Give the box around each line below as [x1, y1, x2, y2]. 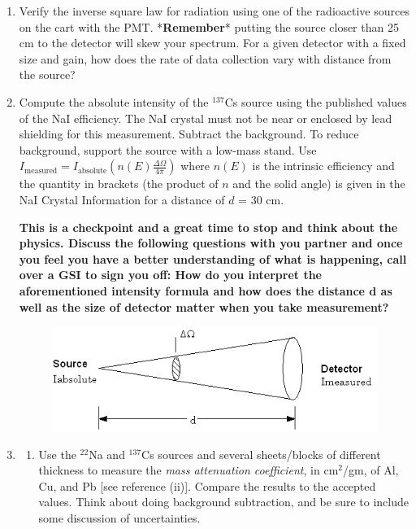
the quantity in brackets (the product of [19, 175, 219, 192]
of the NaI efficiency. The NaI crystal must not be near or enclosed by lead [19, 109, 392, 126]
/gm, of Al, [343, 461, 399, 479]
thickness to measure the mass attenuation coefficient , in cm [38, 461, 339, 479]
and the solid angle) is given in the [232, 175, 405, 192]
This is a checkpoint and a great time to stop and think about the [19, 218, 398, 235]
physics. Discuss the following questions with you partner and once [19, 234, 403, 251]
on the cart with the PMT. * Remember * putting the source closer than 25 [19, 18, 399, 35]
